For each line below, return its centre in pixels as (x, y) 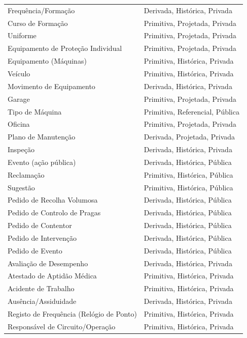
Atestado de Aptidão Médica (52, 276)
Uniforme (22, 35)
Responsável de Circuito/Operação (62, 326)
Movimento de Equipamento (51, 86)
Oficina (19, 124)
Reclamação (26, 174)
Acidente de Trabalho (41, 288)
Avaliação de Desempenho (48, 263)
